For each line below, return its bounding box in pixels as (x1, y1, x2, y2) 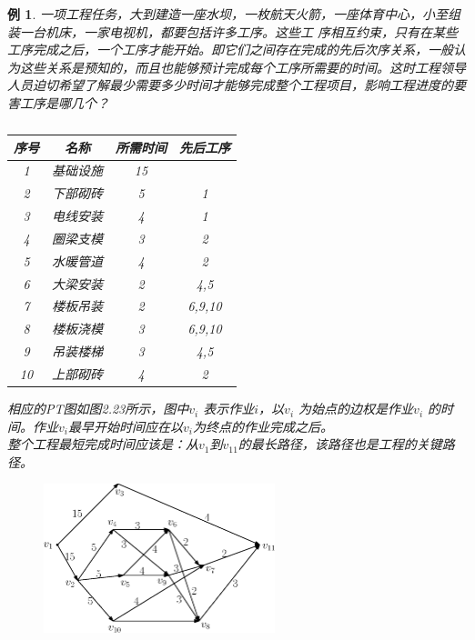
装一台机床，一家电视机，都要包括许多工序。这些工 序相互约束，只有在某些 (7, 22, 459, 41)
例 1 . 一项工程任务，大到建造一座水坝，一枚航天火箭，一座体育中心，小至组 (7, 5, 460, 23)
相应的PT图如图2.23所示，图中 (7, 399, 189, 418)
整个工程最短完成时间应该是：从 (7, 435, 198, 454)
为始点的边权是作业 (298, 399, 414, 418)
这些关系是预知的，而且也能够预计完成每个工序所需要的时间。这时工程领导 (19, 57, 466, 76)
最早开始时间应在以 (67, 416, 183, 435)
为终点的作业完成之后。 (192, 416, 333, 435)
